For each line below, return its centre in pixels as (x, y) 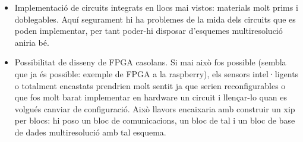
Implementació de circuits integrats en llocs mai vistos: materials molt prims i (156, 7)
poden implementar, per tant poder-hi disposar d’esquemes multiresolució (149, 31)
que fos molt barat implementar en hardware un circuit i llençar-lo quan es (151, 97)
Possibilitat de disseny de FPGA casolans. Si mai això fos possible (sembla (150, 62)
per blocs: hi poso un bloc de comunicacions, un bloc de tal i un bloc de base (155, 120)
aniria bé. (32, 42)
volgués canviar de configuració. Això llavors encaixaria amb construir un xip (155, 108)
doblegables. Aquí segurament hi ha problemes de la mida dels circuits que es (155, 19)
